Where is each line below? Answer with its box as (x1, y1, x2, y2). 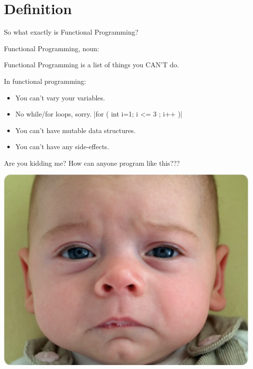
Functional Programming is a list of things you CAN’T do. (4, 59, 179, 70)
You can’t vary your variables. (15, 92, 105, 102)
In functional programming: (4, 76, 86, 86)
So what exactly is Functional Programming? (4, 27, 139, 37)
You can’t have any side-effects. (15, 141, 109, 152)
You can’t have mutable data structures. (15, 125, 136, 135)
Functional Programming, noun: (4, 43, 99, 53)
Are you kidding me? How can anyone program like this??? (4, 157, 180, 168)
